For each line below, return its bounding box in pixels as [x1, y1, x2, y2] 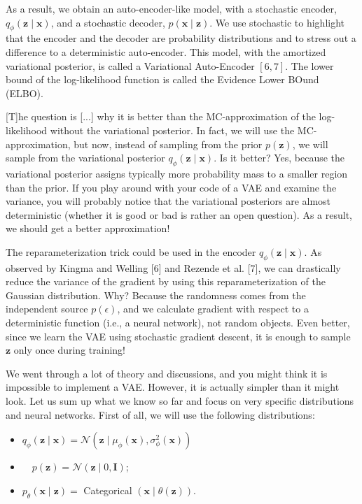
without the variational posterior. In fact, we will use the [50, 122, 295, 137]
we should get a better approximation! [6, 221, 170, 236]
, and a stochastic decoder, [50, 15, 165, 29]
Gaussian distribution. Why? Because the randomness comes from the [6, 287, 306, 302]
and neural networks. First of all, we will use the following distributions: [6, 407, 315, 422]
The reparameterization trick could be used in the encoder [6, 244, 256, 259]
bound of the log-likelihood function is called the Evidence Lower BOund [6, 72, 319, 87]
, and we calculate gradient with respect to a [117, 301, 309, 316]
